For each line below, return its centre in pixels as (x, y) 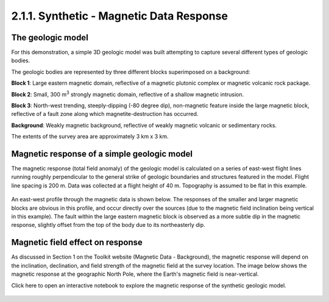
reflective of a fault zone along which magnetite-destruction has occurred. (105, 114)
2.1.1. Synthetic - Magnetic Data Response (120, 16)
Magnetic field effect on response (77, 243)
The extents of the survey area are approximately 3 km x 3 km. (90, 137)
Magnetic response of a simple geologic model (102, 154)
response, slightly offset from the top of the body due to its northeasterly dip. (108, 225)
